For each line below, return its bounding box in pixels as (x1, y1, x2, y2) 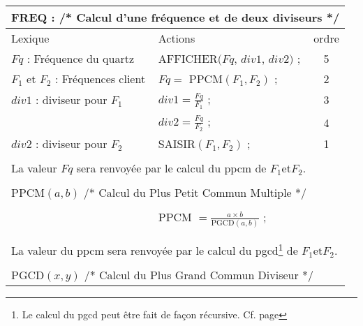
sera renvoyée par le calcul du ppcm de (76, 160, 267, 177)
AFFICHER (158, 50, 218, 66)
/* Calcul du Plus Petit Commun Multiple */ (83, 184, 307, 201)
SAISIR (158, 135, 195, 152)
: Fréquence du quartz (27, 50, 134, 66)
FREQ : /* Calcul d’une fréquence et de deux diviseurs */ (11, 8, 340, 25)
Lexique (11, 29, 50, 46)
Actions (158, 29, 195, 46)
